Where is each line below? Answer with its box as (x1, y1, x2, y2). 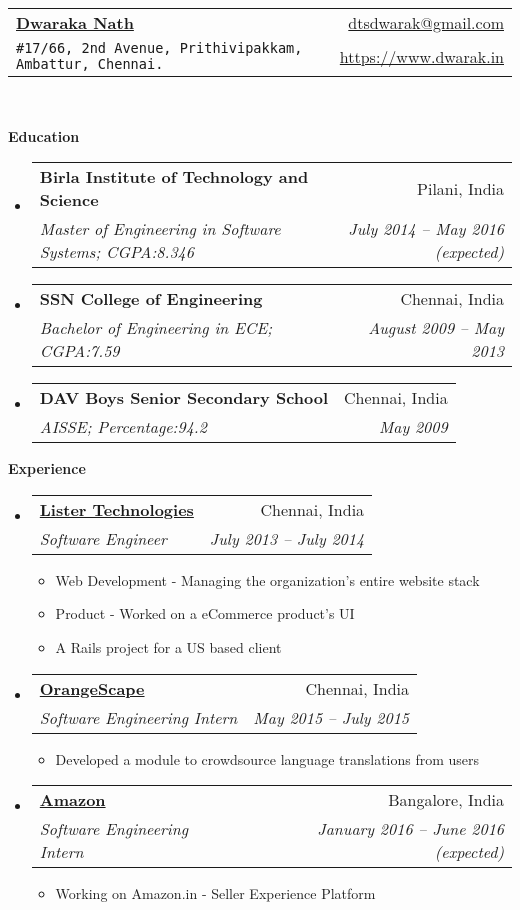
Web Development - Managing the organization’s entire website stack (55, 569, 480, 590)
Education (8, 125, 80, 146)
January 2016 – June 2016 (317, 817, 504, 841)
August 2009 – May (368, 316, 504, 340)
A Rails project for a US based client (55, 636, 282, 657)
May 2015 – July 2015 (253, 705, 410, 729)
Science (39, 188, 99, 212)
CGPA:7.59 (39, 339, 120, 363)
